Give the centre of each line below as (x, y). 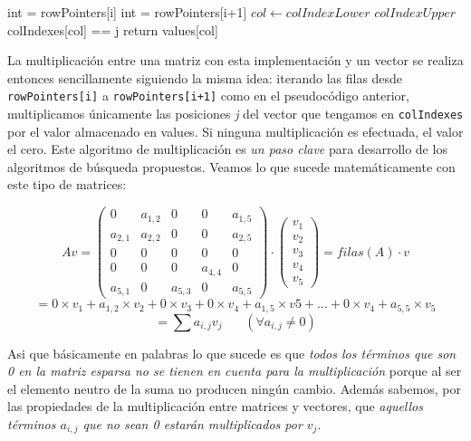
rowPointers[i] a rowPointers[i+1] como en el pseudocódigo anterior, (208, 96)
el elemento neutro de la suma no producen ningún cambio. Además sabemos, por (234, 388)
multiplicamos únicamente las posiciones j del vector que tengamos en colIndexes (235, 114)
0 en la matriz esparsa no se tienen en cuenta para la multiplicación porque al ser (235, 371)
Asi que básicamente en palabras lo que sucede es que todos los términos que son (232, 353)
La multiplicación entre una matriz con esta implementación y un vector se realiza (235, 60)
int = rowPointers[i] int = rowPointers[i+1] (127, 12)
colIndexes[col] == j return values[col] (113, 29)
